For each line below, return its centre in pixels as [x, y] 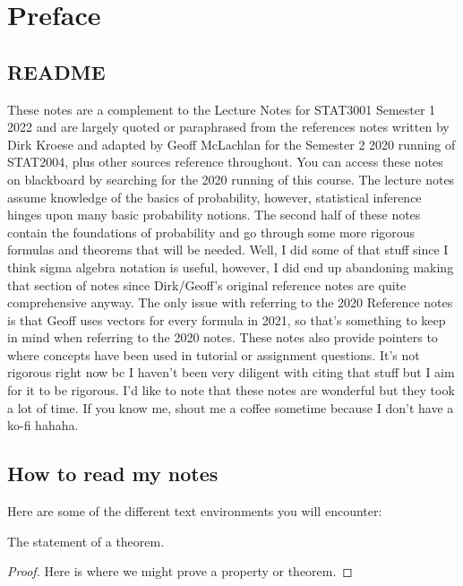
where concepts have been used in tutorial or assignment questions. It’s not [214, 354]
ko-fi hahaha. [43, 425]
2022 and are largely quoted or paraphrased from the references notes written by [228, 127]
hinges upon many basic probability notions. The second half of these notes [214, 215]
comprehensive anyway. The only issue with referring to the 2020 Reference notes [230, 302]
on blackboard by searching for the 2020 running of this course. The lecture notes [231, 179]
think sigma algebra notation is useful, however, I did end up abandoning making [231, 267]
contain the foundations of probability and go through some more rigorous [211, 232]
